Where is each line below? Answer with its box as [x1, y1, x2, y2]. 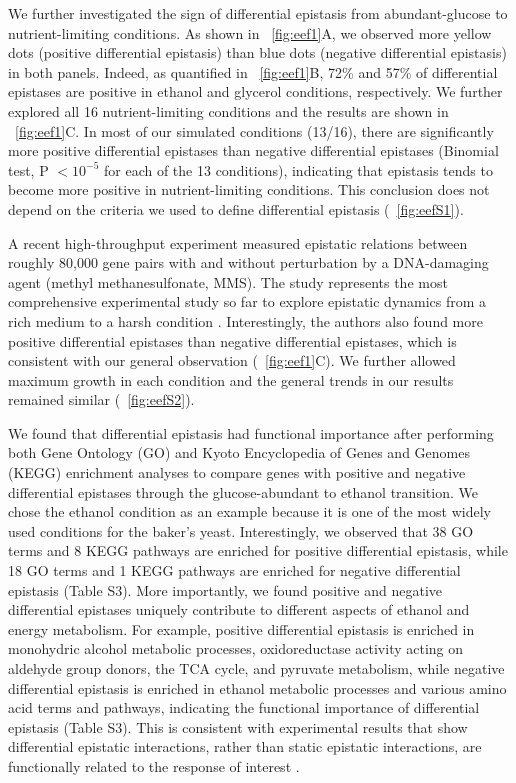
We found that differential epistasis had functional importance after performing [8, 422, 494, 443]
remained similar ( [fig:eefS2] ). [8, 389, 195, 410]
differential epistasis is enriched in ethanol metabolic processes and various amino [8, 677, 507, 698]
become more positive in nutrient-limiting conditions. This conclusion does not [8, 179, 490, 200]
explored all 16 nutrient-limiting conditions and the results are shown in [8, 100, 449, 121]
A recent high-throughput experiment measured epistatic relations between [8, 232, 468, 253]
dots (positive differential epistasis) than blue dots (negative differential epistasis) [8, 42, 507, 63]
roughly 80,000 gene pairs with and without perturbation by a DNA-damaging [8, 252, 489, 273]
